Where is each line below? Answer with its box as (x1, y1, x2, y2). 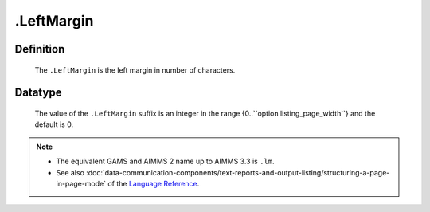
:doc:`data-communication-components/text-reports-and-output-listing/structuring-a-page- (86, 167, 390, 177)
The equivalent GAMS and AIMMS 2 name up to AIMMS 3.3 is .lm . (56, 156, 275, 167)
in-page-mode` (56, 179, 107, 188)
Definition (14, 42, 65, 56)
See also (56, 167, 85, 177)
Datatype (14, 86, 62, 100)
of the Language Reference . (107, 179, 200, 188)
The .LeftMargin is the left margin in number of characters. (34, 65, 236, 75)
